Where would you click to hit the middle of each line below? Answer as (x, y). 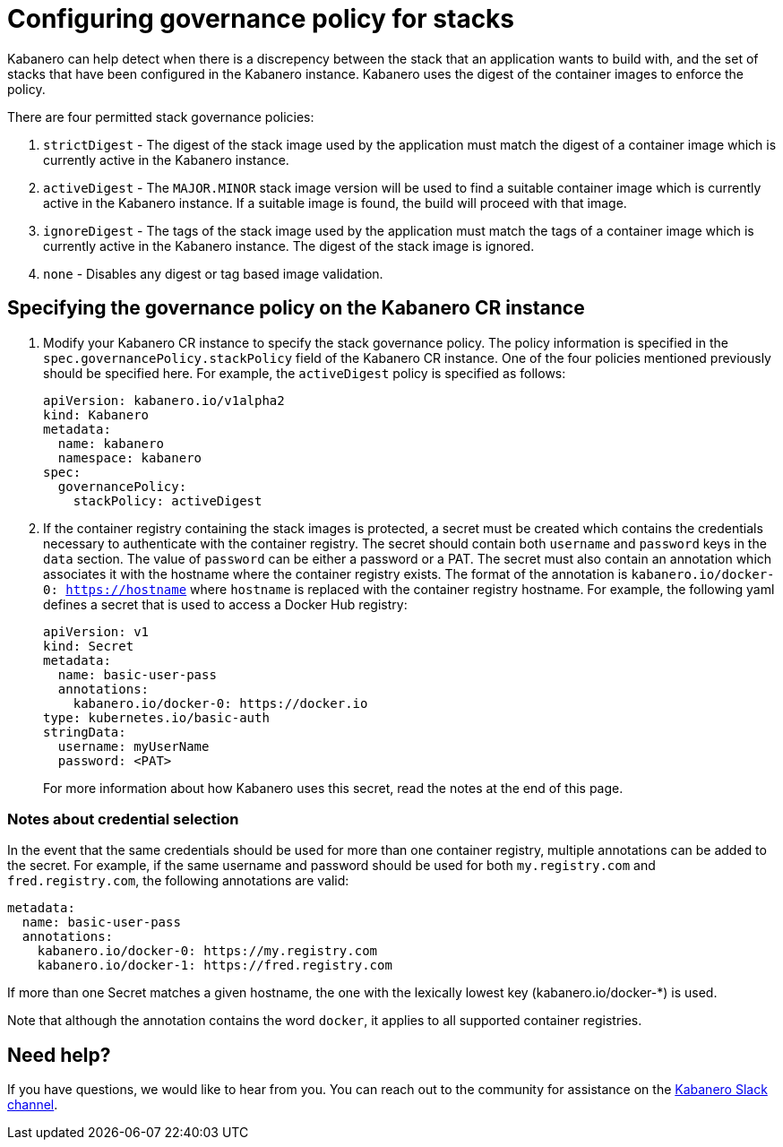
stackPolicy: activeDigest (168, 500)
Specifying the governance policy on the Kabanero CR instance (296, 308)
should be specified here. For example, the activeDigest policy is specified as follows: (305, 373)
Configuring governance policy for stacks (261, 19)
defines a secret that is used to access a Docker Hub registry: (225, 604)
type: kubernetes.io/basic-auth (156, 717)
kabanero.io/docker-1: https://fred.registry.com (215, 966)
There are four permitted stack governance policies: (161, 116)
